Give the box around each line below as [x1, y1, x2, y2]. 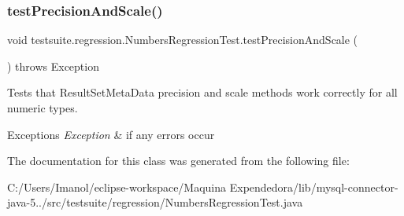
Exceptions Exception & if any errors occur [7, 126, 215, 142]
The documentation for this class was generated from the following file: [7, 152, 350, 169]
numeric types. [7, 100, 78, 115]
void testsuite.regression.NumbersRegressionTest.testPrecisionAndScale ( [7, 31, 358, 48]
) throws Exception [7, 57, 99, 74]
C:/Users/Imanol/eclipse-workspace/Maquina [7, 178, 227, 195]
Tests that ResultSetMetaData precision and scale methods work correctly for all [7, 84, 398, 101]
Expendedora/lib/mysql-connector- [229, 178, 398, 195]
